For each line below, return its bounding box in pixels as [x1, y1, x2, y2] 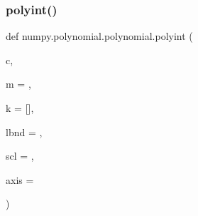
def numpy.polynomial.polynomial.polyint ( [6, 29, 193, 43]
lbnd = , [6, 124, 43, 139]
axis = [6, 172, 34, 187]
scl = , [6, 148, 34, 163]
